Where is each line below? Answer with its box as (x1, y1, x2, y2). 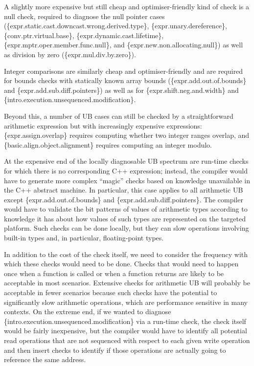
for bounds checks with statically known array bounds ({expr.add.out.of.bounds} (4, 75, 247, 86)
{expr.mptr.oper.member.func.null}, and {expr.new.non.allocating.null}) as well (4, 40, 243, 50)
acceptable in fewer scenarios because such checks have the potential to (4, 287, 217, 298)
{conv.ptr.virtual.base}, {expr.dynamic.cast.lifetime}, (4, 30, 164, 40)
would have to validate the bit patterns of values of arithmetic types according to (4, 204, 248, 214)
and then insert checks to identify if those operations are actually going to (4, 344, 226, 355)
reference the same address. (4, 354, 86, 365)
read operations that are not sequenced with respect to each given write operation (4, 335, 250, 345)
